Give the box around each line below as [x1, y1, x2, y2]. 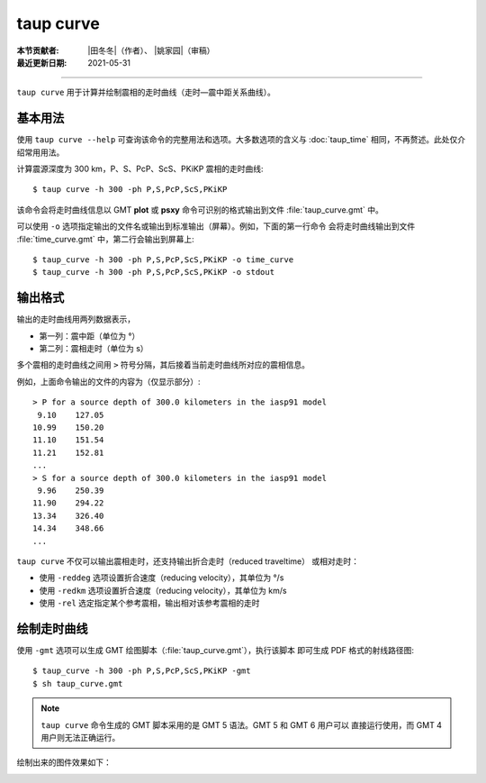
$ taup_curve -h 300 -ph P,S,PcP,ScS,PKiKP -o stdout [32, 267, 274, 278]
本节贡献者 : [16, 45, 59, 56]
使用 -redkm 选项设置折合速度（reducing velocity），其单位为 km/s [39, 585, 287, 596]
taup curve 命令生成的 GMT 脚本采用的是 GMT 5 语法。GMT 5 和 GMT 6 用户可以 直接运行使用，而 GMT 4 [40, 719, 443, 730]
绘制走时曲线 [16, 621, 88, 636]
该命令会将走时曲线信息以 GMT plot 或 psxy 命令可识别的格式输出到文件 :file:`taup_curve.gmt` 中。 [16, 204, 384, 215]
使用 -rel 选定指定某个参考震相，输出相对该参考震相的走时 [39, 597, 260, 608]
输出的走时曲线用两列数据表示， [16, 314, 135, 324]
